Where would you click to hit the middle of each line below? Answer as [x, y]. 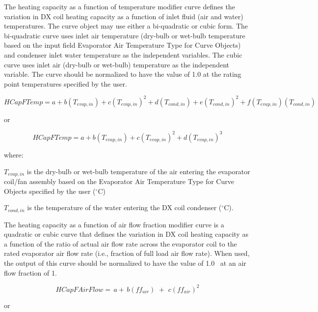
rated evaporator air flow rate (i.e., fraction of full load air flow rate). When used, [127, 253]
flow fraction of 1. [30, 272]
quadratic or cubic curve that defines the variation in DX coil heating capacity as [126, 234]
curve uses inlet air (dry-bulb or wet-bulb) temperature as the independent [117, 64]
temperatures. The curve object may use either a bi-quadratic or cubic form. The [126, 26]
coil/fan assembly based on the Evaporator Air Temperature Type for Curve [119, 181]
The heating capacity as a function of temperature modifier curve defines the [119, 6]
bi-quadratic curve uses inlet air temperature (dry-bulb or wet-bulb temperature [125, 35]
